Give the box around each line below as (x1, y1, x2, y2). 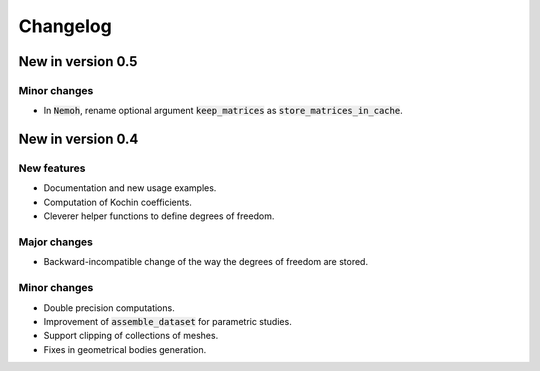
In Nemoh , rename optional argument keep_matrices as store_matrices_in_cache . (43, 105, 404, 117)
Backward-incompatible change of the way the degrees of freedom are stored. (43, 256, 369, 268)
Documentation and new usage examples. (43, 182, 217, 194)
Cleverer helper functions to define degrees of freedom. (43, 210, 275, 222)
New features (18, 161, 86, 175)
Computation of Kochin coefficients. (43, 196, 192, 208)
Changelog (18, 15, 112, 37)
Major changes (18, 235, 94, 249)
